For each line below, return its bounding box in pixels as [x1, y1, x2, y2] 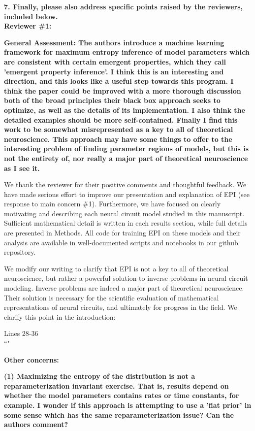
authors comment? [4, 419, 68, 430]
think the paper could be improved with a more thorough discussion [4, 85, 241, 96]
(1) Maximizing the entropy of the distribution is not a [4, 371, 195, 381]
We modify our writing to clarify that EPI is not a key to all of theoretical [4, 263, 229, 273]
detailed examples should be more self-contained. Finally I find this [4, 114, 238, 125]
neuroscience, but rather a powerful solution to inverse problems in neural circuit [4, 273, 248, 283]
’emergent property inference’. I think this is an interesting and [4, 66, 224, 76]
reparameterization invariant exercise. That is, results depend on [4, 380, 229, 391]
